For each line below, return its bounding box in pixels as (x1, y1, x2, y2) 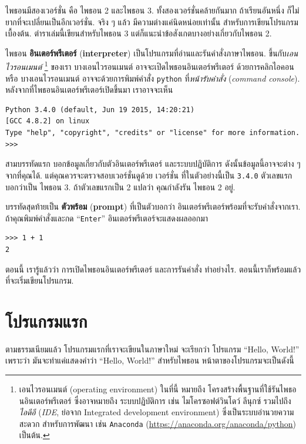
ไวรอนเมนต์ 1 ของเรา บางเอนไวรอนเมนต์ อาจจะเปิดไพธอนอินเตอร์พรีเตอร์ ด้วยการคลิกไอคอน (5, 59, 294, 73)
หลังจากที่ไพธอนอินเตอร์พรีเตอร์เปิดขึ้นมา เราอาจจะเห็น (5, 83, 173, 96)
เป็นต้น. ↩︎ (19, 429, 50, 441)
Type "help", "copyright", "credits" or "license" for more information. (5, 129, 300, 137)
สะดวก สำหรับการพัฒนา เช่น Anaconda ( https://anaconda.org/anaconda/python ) (19, 417, 297, 429)
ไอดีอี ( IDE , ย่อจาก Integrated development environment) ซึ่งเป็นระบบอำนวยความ (19, 406, 294, 418)
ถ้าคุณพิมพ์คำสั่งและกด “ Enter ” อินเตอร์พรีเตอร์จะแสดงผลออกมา (5, 211, 209, 224)
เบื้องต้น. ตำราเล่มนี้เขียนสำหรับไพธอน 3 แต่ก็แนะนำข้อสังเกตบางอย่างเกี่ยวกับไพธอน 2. (5, 27, 272, 39)
